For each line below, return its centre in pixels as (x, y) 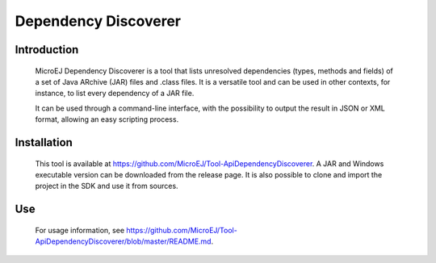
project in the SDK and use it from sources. (107, 186)
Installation (44, 142)
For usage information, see (80, 230)
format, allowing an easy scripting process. (107, 119)
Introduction (47, 50)
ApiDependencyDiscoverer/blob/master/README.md (123, 241)
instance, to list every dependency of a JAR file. (115, 94)
